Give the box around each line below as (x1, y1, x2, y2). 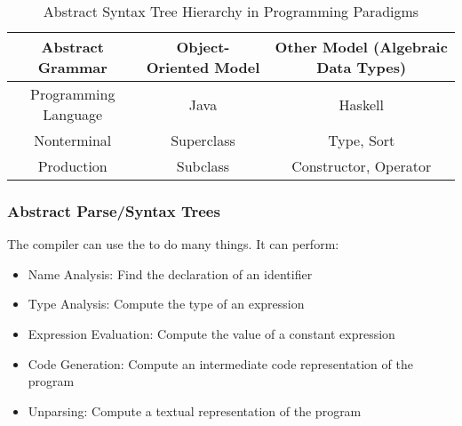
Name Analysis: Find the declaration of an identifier (28, 264, 313, 283)
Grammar (37, 57, 108, 77)
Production (37, 156, 108, 176)
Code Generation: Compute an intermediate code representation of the (28, 354, 413, 373)
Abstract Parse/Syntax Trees (7, 199, 220, 221)
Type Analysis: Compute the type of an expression (28, 294, 305, 313)
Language (43, 104, 103, 125)
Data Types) (316, 57, 407, 77)
